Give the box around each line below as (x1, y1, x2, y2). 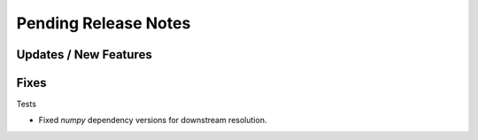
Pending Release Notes (16, 13, 191, 33)
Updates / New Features (16, 47, 152, 62)
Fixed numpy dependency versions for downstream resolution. (38, 115, 267, 126)
